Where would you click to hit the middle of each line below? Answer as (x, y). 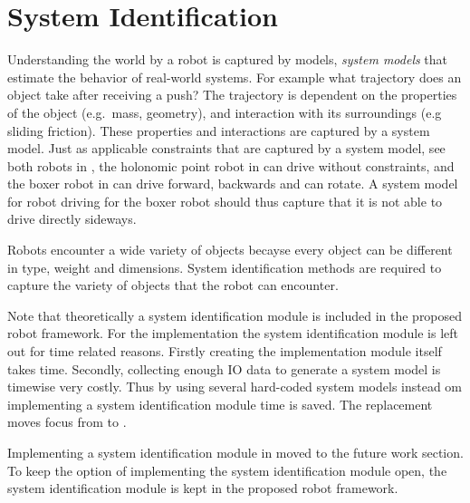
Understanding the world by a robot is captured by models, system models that (228, 59)
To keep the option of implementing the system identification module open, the (227, 470)
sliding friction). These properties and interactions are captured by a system (219, 130)
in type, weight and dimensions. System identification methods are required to (225, 267)
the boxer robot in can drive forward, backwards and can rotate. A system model (233, 184)
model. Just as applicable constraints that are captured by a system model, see (226, 148)
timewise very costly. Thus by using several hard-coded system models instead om (235, 387)
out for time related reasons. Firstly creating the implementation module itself (225, 351)
